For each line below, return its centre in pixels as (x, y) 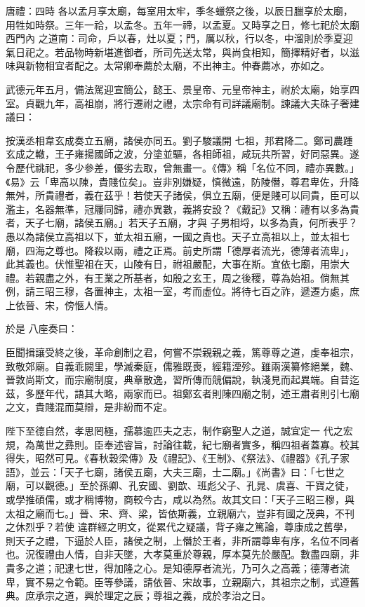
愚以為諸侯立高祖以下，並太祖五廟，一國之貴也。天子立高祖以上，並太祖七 (178, 236)
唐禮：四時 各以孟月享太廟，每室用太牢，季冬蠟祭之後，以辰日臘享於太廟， (179, 11)
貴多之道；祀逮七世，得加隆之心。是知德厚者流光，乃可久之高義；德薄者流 (178, 567)
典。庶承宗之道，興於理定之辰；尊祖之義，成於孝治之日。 (138, 595)
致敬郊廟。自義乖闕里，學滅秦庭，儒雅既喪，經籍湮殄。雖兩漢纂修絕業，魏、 (182, 366)
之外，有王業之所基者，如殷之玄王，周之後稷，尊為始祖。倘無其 (202, 277)
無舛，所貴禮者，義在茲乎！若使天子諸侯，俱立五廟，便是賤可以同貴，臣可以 (182, 195)
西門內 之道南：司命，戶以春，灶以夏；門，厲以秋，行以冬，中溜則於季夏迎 (179, 38)
